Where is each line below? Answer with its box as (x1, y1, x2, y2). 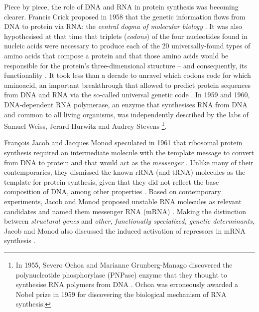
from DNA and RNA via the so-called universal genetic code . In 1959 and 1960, (4, 89, 250, 100)
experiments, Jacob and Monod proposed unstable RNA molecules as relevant (4, 196, 242, 206)
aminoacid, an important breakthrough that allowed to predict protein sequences (4, 79, 251, 90)
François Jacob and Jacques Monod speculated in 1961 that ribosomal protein (4, 137, 243, 148)
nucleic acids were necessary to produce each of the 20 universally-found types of (4, 40, 251, 51)
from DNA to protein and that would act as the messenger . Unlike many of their (4, 157, 254, 167)
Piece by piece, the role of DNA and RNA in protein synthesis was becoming (4, 1, 239, 11)
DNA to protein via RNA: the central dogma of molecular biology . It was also (4, 21, 242, 31)
